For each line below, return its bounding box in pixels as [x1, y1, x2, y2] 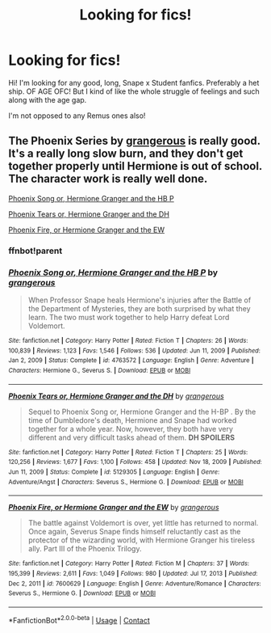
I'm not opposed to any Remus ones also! [8, 111, 146, 120]
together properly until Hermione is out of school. [8, 159, 262, 173]
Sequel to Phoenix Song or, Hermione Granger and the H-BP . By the [27, 407, 256, 416]
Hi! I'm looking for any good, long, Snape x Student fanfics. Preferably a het [8, 78, 260, 87]
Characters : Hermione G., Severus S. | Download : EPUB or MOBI [8, 366, 191, 374]
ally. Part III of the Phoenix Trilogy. [27, 544, 142, 554]
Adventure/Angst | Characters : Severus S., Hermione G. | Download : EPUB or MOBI [8, 478, 244, 486]
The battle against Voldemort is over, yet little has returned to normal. [27, 518, 259, 528]
